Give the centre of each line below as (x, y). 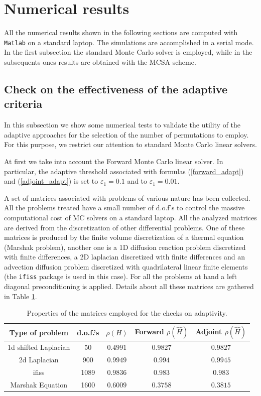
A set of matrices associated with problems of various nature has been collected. (127, 197)
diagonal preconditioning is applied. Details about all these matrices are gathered (129, 286)
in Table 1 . (21, 296)
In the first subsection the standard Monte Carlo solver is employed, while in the (128, 52)
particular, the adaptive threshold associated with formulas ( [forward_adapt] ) (124, 171)
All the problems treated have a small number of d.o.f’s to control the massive (124, 208)
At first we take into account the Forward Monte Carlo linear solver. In (114, 161)
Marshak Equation (39, 384)
